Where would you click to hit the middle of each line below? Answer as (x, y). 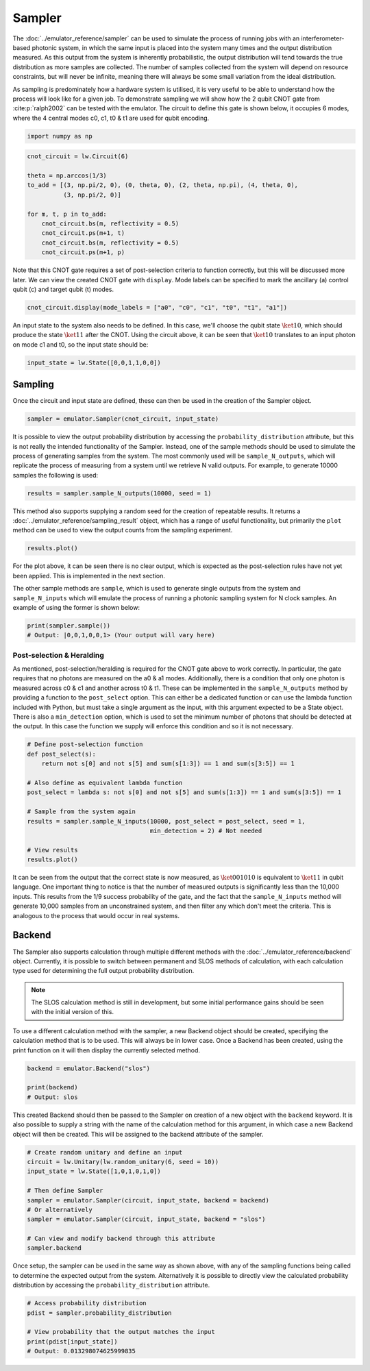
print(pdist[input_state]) (72, 1342)
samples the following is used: (56, 475)
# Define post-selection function (85, 744)
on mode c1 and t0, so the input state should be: (81, 344)
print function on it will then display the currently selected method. (107, 1050)
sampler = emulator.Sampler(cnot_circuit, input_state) (123, 419)
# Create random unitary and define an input (105, 1152)
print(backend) (52, 1087)
